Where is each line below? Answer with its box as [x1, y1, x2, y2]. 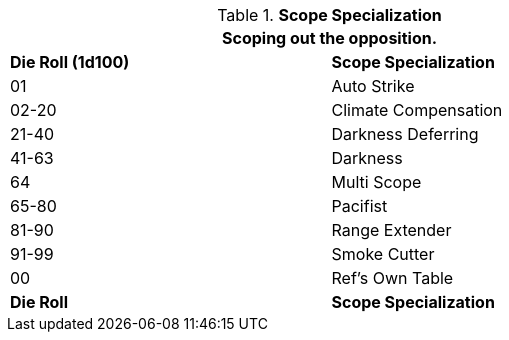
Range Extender [331, 220, 452, 240]
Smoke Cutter [331, 244, 435, 264]
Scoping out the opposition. [222, 28, 437, 48]
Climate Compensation [331, 100, 503, 120]
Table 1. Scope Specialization [217, 5, 442, 25]
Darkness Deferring [331, 124, 479, 144]
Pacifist [331, 196, 388, 216]
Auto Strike [331, 76, 415, 96]
